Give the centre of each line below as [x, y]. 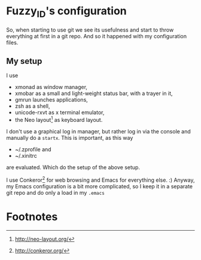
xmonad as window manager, [51, 87]
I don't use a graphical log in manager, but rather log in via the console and [99, 131]
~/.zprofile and [33, 149]
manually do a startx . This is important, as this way [70, 138]
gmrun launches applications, [51, 100]
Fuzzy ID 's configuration [66, 12]
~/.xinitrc [26, 156]
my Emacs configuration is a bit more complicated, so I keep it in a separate [100, 186]
